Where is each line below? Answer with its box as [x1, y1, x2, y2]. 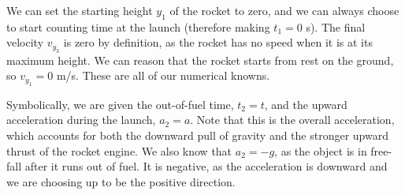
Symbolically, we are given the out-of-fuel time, [6, 96, 234, 112]
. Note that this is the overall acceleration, [190, 111, 395, 128]
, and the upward [264, 96, 347, 112]
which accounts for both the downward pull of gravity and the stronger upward [6, 126, 388, 143]
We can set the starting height [6, 2, 153, 18]
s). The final [306, 18, 366, 35]
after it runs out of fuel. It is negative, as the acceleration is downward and [24, 158, 388, 174]
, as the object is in [274, 142, 367, 159]
